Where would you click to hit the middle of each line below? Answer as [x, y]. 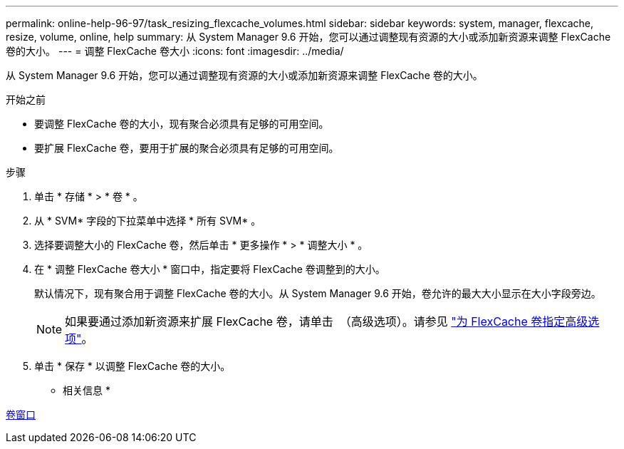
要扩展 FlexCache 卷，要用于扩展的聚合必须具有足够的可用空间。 [187, 148]
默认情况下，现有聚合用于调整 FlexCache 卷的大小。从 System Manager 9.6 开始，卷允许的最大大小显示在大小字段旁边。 [318, 293]
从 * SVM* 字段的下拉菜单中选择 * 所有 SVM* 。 [148, 221]
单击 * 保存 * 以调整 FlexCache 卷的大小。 [132, 366]
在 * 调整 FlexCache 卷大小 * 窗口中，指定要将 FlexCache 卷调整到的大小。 [210, 269]
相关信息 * [87, 390]
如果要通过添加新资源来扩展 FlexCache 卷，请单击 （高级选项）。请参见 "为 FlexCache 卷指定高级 [327, 321]
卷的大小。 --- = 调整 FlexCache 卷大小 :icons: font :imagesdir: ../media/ [175, 51]
